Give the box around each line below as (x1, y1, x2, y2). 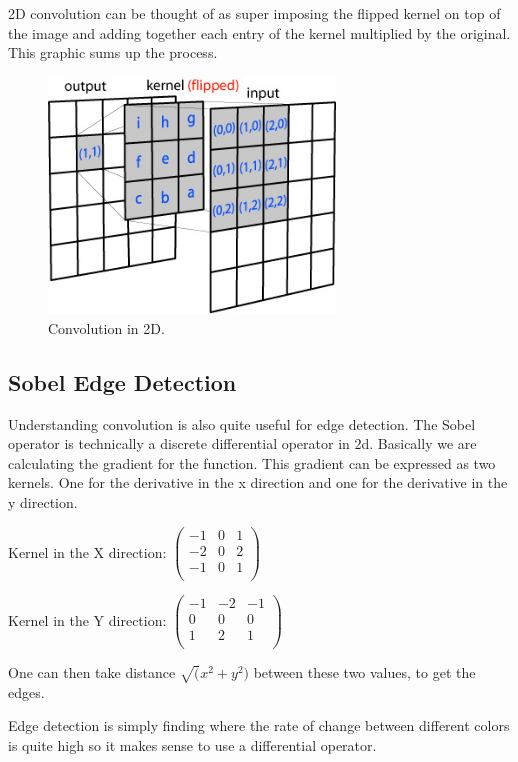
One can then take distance (8, 662, 176, 683)
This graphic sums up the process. (8, 42, 218, 63)
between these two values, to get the (253, 662, 476, 683)
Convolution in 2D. (48, 317, 165, 338)
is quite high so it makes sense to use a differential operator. (8, 735, 377, 755)
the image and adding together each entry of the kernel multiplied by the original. (8, 22, 511, 43)
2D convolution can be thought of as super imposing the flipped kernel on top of (8, 3, 501, 23)
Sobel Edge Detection (8, 366, 237, 397)
